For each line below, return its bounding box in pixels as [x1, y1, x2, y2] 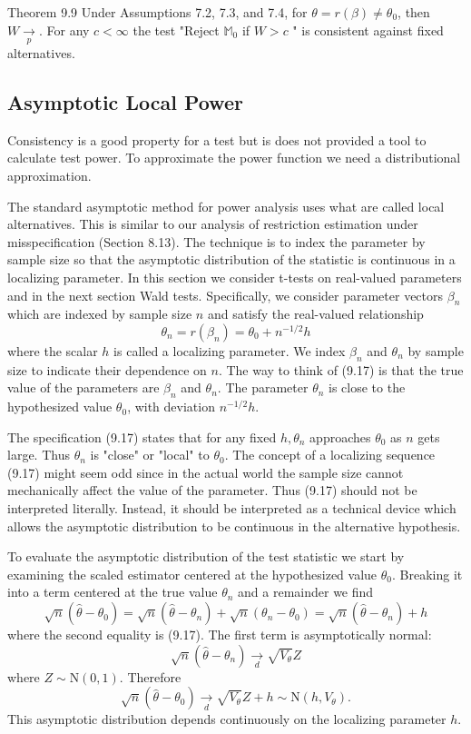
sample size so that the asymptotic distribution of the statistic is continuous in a [7, 250, 456, 269]
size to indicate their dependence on [7, 360, 207, 379]
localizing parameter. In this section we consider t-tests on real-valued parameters [7, 267, 462, 286]
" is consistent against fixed [292, 20, 444, 39]
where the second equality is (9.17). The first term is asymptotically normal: [7, 625, 432, 644]
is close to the [329, 378, 406, 397]
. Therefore [119, 667, 182, 686]
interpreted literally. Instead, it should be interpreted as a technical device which [7, 499, 456, 518]
